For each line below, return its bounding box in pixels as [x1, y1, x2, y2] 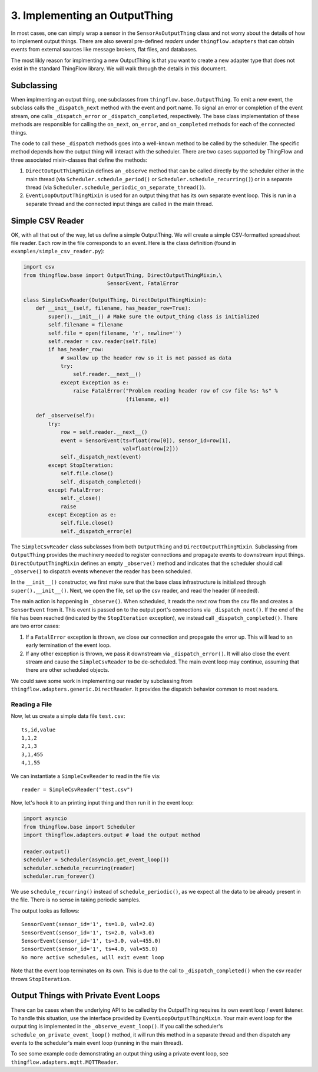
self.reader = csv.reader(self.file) [48, 338, 157, 345]
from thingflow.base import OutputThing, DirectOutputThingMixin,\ [23, 272, 223, 279]
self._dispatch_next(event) [60, 453, 141, 460]
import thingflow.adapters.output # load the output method [23, 832, 201, 838]
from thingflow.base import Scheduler [23, 823, 135, 830]
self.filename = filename [48, 322, 123, 328]
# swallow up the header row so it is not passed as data [60, 354, 232, 361]
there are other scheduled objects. [25, 666, 110, 674]
